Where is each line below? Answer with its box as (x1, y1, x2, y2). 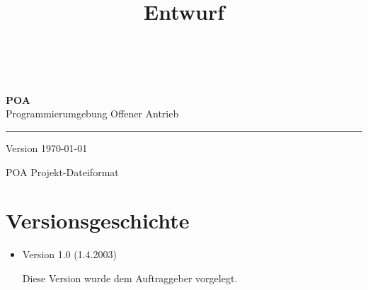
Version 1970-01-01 (6, 140, 88, 155)
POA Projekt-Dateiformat (6, 164, 119, 179)
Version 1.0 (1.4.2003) (22, 247, 117, 262)
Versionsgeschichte (6, 206, 190, 235)
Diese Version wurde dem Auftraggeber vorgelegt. (22, 270, 238, 285)
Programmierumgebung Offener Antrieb (6, 106, 179, 121)
